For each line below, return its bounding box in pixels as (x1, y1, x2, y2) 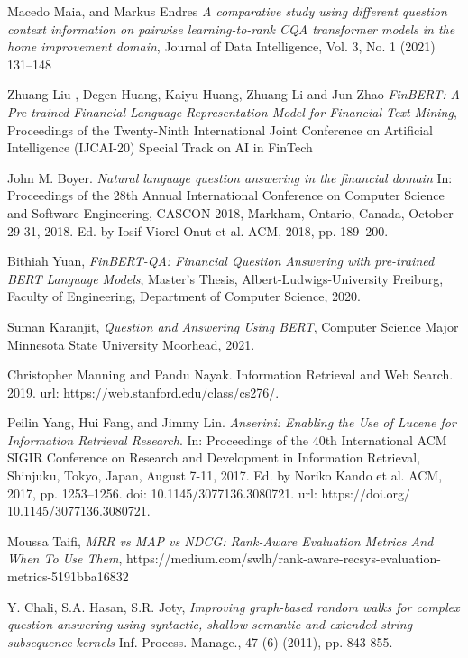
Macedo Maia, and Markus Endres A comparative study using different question (7, 2, 447, 20)
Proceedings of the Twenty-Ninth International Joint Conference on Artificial (7, 120, 433, 139)
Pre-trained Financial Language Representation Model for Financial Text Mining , (7, 102, 457, 121)
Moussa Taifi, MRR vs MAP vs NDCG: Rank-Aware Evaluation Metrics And (7, 531, 434, 550)
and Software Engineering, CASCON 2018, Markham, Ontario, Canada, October (7, 203, 454, 222)
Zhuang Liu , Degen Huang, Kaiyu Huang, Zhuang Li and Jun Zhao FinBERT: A (7, 85, 460, 104)
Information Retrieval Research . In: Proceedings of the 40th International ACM (7, 430, 447, 449)
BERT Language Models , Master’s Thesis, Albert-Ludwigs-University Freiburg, (7, 269, 444, 288)
